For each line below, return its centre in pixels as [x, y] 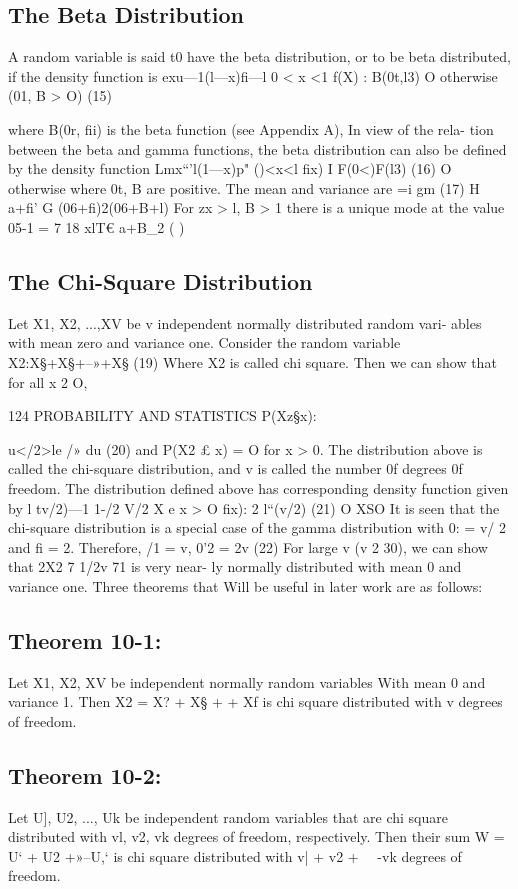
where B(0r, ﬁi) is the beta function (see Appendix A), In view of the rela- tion [251, 128]
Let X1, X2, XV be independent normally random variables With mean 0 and [247, 681]
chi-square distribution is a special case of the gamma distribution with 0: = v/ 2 [257, 527]
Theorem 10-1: [85, 639]
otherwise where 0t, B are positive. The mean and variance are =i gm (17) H [244, 187]
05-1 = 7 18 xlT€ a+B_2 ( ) [96, 226]
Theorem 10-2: [85, 774]
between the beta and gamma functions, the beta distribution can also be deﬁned [257, 148]
